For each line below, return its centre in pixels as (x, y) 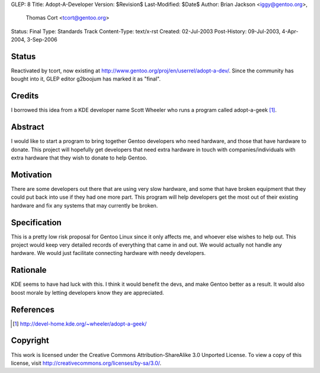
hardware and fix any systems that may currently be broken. (84, 205)
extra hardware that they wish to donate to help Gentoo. (79, 158)
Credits (25, 96)
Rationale (29, 270)
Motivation (31, 175)
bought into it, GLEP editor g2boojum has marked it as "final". (86, 79)
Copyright (30, 341)
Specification (36, 222)
